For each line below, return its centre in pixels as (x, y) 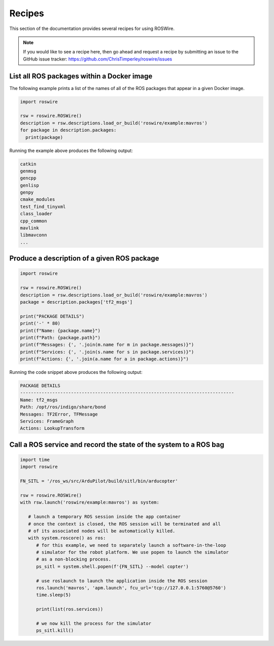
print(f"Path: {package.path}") (60, 337)
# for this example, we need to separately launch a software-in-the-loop (131, 545)
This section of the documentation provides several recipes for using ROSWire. (92, 28)
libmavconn (33, 235)
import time (35, 460)
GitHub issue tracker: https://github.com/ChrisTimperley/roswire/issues (98, 59)
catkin (28, 164)
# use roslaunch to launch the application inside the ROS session (122, 581)
